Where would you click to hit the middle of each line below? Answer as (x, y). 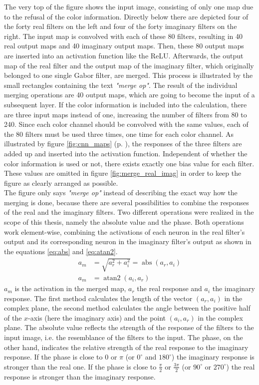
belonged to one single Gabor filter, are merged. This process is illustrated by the (129, 75)
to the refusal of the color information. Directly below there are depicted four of (126, 16)
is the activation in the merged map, (70, 288)
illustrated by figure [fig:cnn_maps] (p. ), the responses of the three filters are (123, 144)
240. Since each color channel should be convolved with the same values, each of (126, 124)
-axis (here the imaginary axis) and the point (97, 317)
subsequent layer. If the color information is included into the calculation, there (126, 104)
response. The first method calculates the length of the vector (98, 298)
